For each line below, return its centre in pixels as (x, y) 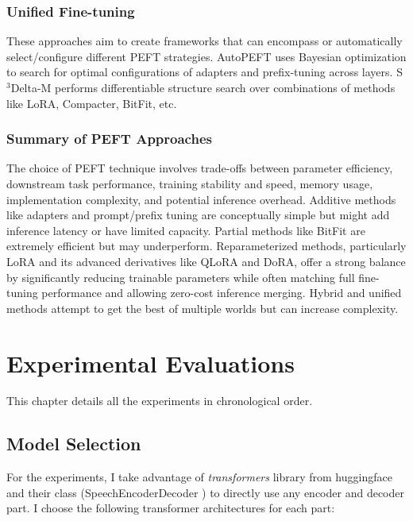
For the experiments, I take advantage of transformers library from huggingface (199, 477)
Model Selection (74, 444)
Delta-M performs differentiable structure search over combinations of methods (203, 87)
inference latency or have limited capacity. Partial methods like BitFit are (186, 230)
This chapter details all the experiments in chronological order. (160, 401)
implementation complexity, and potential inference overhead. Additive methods (201, 199)
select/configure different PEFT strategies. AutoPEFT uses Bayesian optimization (206, 56)
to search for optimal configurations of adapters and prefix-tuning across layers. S (205, 72)
